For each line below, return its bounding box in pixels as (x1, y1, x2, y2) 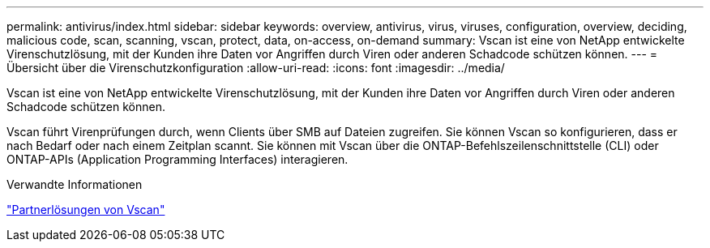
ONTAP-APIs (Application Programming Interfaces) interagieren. (6, 152, 349, 166)
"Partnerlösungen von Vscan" (6, 203, 165, 216)
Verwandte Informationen (6, 177, 143, 191)
